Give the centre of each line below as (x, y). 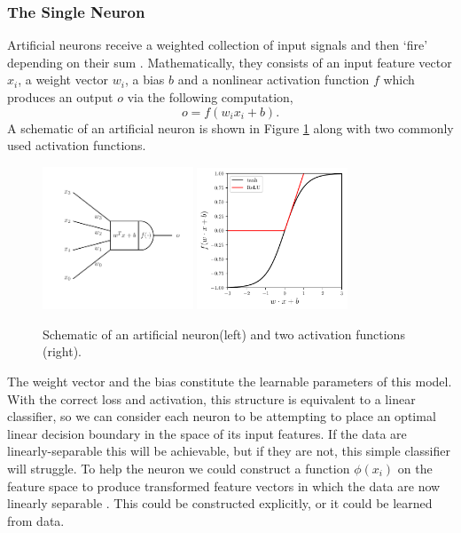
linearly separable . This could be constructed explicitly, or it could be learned (220, 503)
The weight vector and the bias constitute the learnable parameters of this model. (230, 381)
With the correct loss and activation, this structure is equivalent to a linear (211, 398)
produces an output (60, 97)
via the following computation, (210, 97)
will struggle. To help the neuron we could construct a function (179, 468)
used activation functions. (77, 145)
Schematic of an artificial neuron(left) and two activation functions (224, 334)
